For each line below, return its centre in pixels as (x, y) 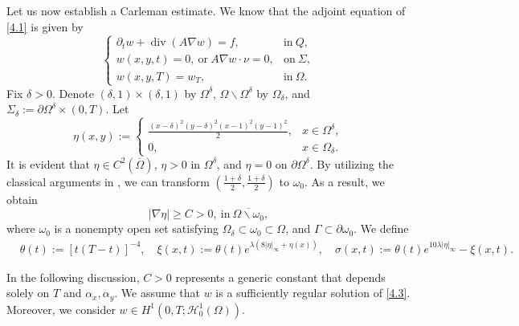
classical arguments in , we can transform (108, 181)
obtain (22, 199)
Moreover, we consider (61, 309)
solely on (28, 293)
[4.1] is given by (45, 26)
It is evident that (48, 163)
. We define (381, 228)
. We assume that (157, 293)
